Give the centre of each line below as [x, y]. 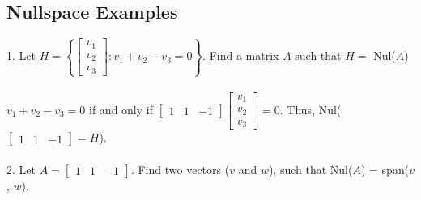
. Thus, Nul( [310, 109]
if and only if [121, 109]
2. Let [21, 169]
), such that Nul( [310, 169]
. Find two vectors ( [180, 169]
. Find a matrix [241, 55]
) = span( [385, 169]
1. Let [21, 55]
